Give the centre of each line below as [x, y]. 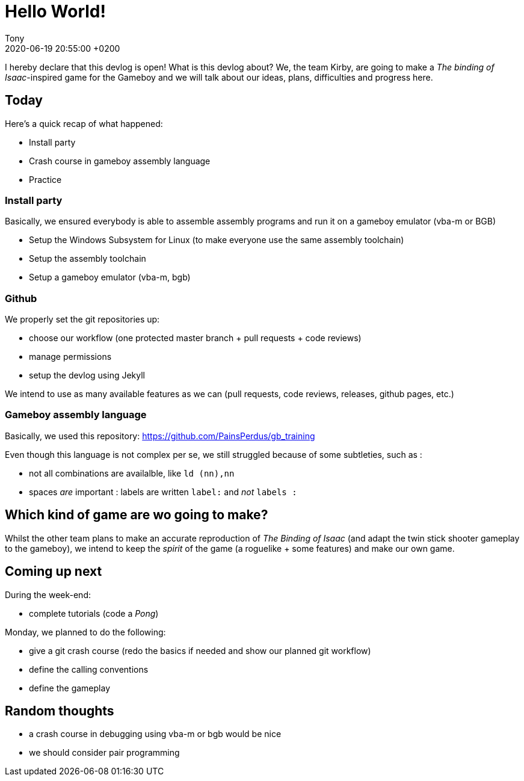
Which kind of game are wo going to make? [137, 515]
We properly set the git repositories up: [82, 319]
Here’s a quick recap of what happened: [84, 123]
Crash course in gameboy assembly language [120, 161]
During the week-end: [48, 594]
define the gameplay [69, 688]
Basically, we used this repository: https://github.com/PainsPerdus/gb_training [160, 436]
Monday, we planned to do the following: [85, 632]
